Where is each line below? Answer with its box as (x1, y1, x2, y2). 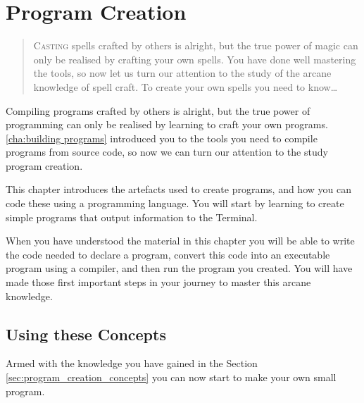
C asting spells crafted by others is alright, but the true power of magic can (33, 38, 358, 53)
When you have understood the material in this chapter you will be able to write (6, 233, 355, 248)
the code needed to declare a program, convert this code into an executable (6, 247, 330, 261)
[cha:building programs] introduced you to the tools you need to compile (6, 130, 318, 145)
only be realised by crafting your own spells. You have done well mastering (33, 51, 356, 66)
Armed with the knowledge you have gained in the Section (6, 356, 258, 371)
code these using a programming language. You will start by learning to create (6, 196, 344, 211)
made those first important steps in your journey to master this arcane (6, 275, 311, 290)
